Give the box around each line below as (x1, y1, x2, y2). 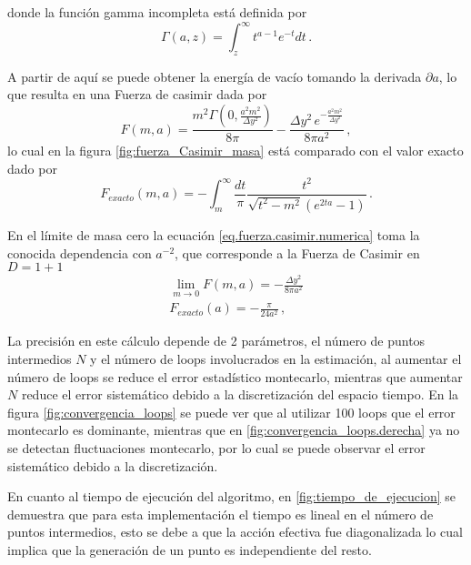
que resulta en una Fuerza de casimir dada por (7, 85, 267, 104)
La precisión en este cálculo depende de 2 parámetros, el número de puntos (7, 331, 426, 350)
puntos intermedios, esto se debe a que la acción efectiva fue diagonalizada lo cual (7, 522, 463, 541)
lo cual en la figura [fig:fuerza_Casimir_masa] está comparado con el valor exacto (7, 141, 464, 160)
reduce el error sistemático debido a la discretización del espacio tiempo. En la (21, 385, 459, 404)
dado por (7, 158, 57, 177)
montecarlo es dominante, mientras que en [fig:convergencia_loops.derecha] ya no (7, 420, 460, 439)
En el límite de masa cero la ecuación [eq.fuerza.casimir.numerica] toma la (7, 225, 420, 244)
